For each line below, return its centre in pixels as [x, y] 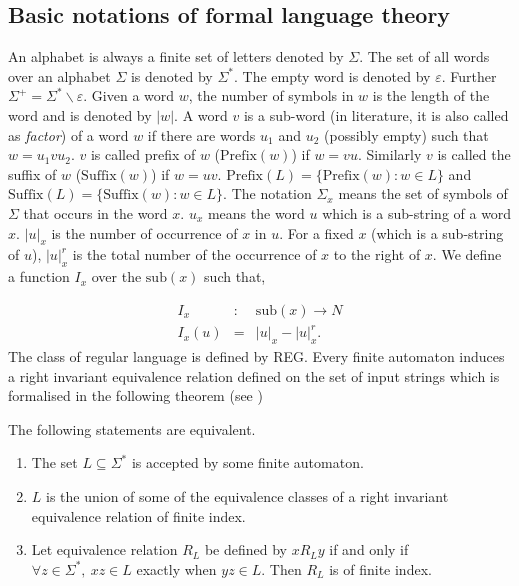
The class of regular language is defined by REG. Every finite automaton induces [256, 356]
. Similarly [389, 154]
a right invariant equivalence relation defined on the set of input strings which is [254, 375]
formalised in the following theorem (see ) [135, 395]
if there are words [201, 134]
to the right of [377, 254]
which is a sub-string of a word [417, 212]
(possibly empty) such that [406, 134]
